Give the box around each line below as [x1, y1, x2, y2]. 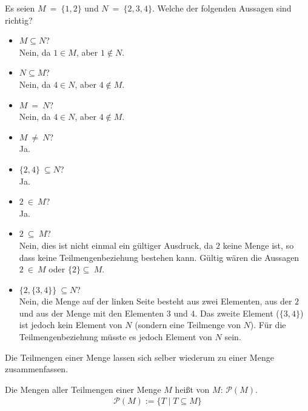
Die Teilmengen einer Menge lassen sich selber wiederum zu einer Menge [5, 350, 274, 363]
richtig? [5, 13, 33, 26]
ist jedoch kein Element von [19, 318, 122, 331]
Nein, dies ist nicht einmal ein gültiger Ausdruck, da [19, 238, 213, 251]
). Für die [250, 318, 286, 331]
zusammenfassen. [5, 363, 69, 375]
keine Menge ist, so [223, 238, 294, 251]
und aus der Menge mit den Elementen [19, 306, 164, 319]
